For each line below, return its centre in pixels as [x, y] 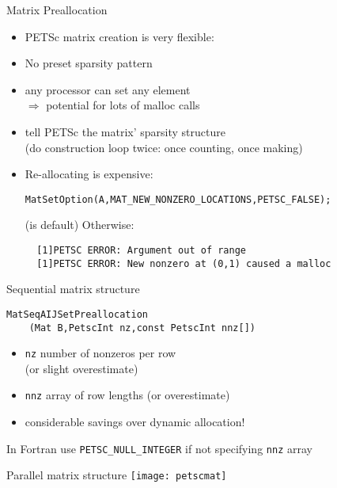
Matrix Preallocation [57, 10]
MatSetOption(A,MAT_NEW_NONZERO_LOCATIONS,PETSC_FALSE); [178, 199]
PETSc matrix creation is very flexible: [119, 36]
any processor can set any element [108, 89]
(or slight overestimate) [81, 368]
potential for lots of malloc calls [123, 105]
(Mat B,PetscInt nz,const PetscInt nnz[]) [142, 328]
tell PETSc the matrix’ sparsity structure [125, 131]
